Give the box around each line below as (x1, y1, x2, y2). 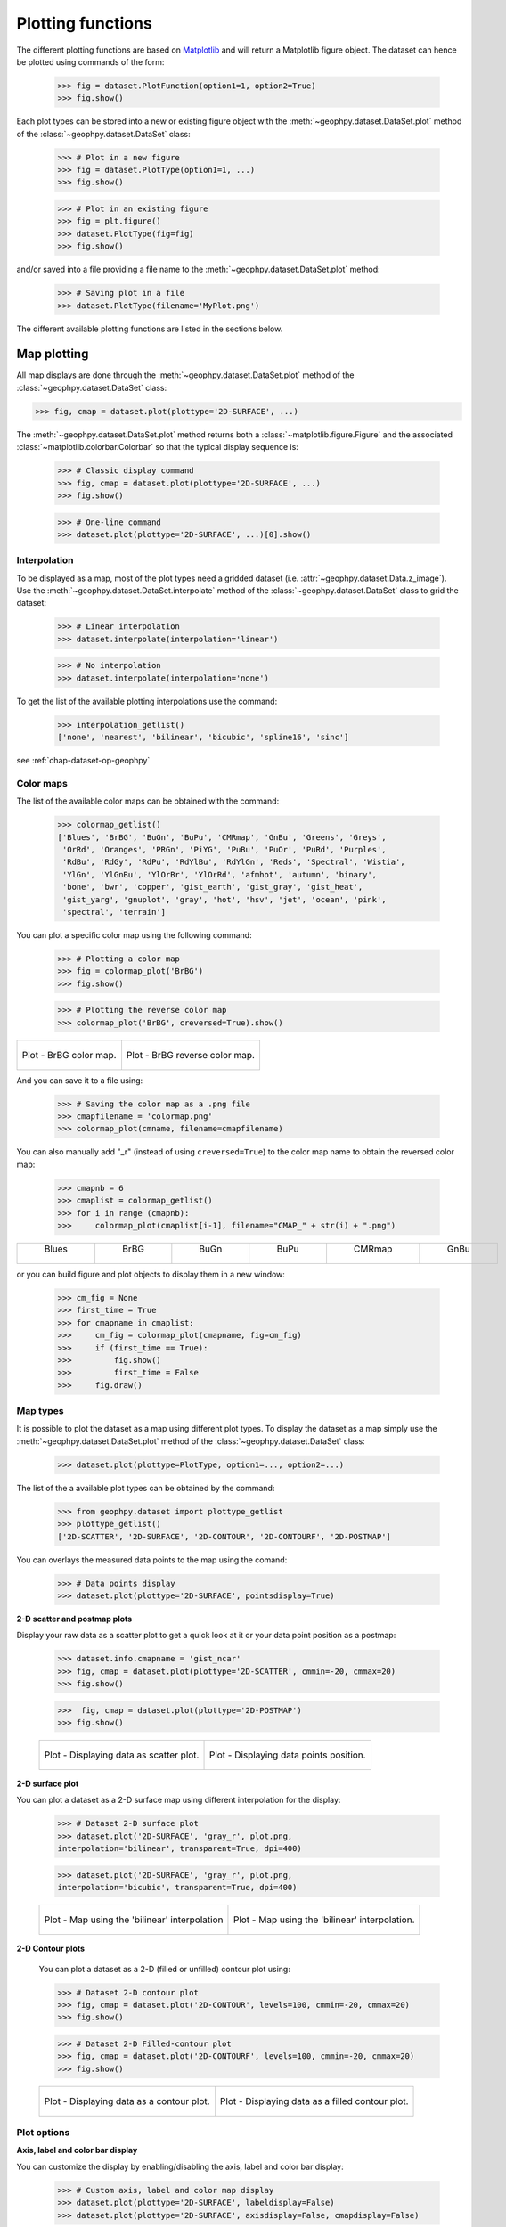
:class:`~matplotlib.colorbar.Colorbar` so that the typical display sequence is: (16, 442, 298, 453)
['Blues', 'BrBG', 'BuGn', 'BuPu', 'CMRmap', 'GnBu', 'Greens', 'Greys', (57, 832, 387, 842)
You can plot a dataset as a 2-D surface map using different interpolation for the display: (16, 1795, 341, 1806)
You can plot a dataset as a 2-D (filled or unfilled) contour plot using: (38, 1963, 291, 1974)
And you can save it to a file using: (16, 1074, 143, 1086)
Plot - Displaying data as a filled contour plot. (219, 2094, 409, 2107)
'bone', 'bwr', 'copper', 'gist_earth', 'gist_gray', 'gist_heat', (62, 882, 363, 893)
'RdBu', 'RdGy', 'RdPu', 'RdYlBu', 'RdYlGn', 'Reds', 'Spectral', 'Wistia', (62, 857, 405, 868)
